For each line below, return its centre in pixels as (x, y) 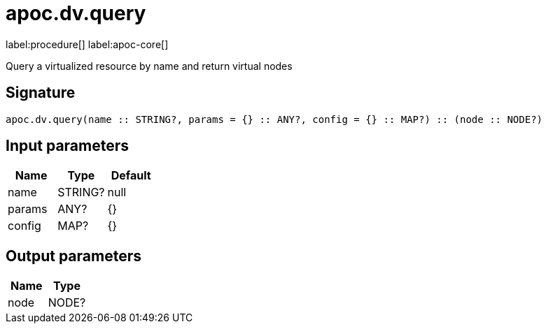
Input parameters (68, 146)
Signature (41, 93)
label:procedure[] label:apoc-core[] (87, 44)
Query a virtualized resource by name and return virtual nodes (149, 66)
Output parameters (73, 256)
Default (131, 176)
